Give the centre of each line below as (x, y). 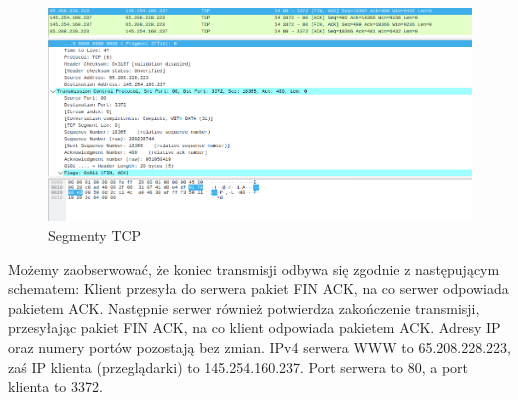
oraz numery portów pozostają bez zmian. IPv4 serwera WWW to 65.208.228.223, (259, 347)
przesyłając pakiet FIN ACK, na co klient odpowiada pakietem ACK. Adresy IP (254, 327)
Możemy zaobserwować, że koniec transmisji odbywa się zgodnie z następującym (254, 268)
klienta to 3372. (55, 386)
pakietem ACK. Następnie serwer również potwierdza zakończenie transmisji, (244, 307)
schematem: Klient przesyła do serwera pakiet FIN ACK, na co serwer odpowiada (258, 288)
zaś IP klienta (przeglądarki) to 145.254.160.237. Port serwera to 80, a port (238, 366)
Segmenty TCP (95, 235)
